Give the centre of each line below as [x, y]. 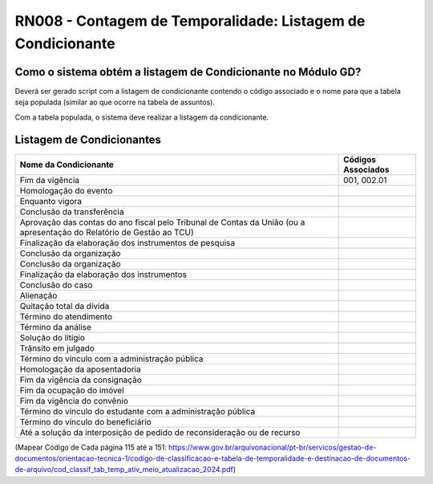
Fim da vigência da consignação [81, 380]
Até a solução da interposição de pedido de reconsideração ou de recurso [160, 432]
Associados [366, 169]
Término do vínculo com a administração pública [111, 359]
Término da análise [56, 327]
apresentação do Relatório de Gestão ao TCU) [107, 232]
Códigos [360, 159]
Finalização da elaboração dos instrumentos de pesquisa [127, 242]
